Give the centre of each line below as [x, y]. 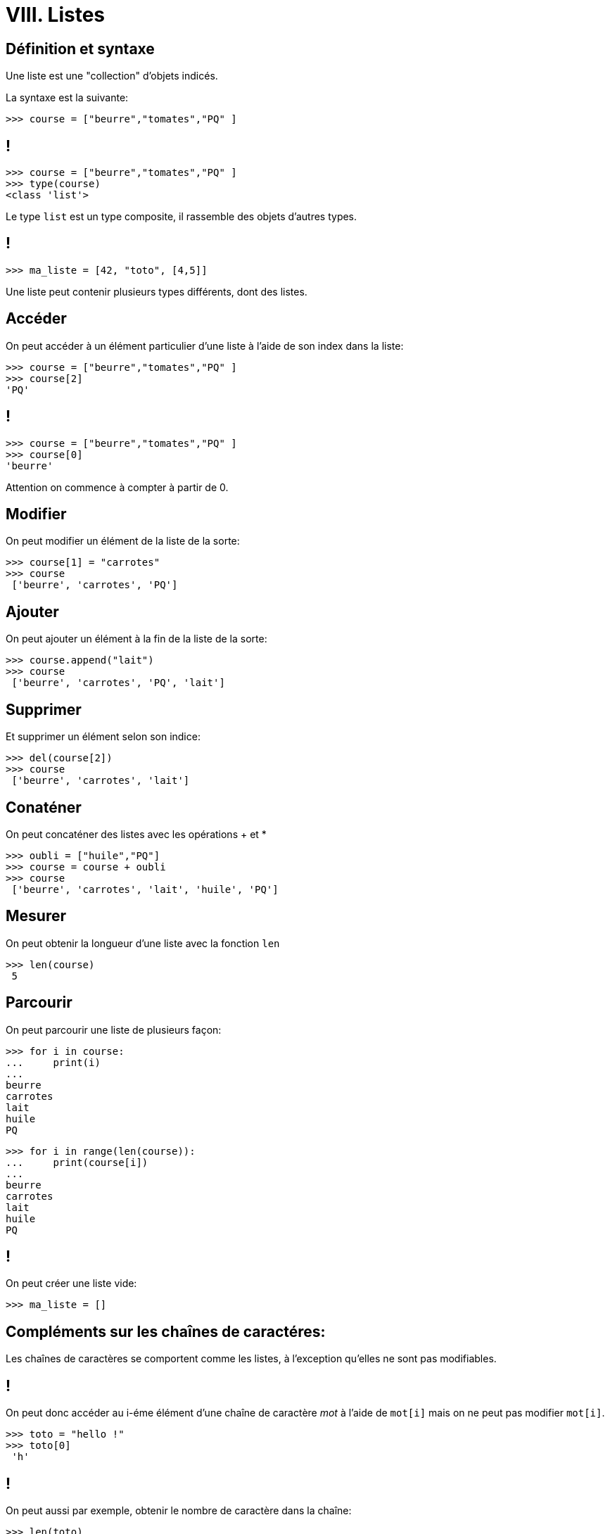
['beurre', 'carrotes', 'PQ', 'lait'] [118, 683]
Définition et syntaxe [80, 49]
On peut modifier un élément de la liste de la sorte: [123, 541]
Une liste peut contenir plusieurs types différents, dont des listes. [157, 291]
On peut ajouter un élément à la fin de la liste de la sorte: [136, 639]
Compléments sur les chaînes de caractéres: [166, 1331]
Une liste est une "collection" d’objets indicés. [112, 76]
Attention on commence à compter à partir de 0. [117, 487]
